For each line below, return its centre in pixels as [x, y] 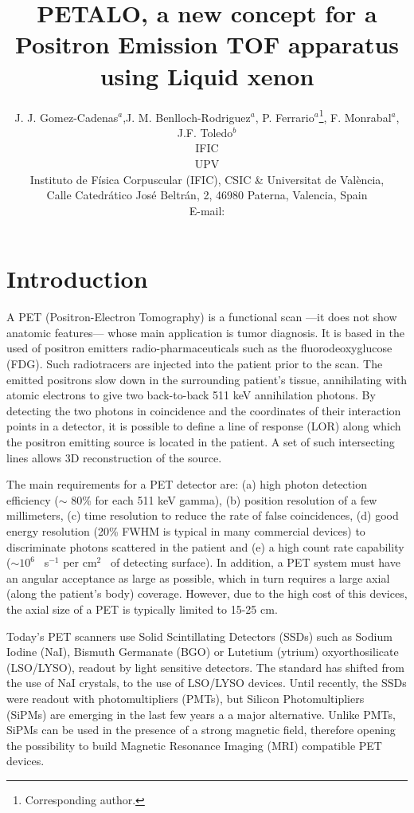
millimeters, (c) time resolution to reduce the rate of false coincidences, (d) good [203, 515]
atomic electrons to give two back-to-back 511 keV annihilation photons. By [191, 395]
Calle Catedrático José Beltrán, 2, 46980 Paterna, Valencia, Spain [207, 195]
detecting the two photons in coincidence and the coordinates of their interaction [204, 410]
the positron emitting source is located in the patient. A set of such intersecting [201, 442]
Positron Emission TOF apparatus [207, 44]
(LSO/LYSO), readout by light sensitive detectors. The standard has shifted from [205, 667]
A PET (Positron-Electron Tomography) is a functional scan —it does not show [202, 317]
